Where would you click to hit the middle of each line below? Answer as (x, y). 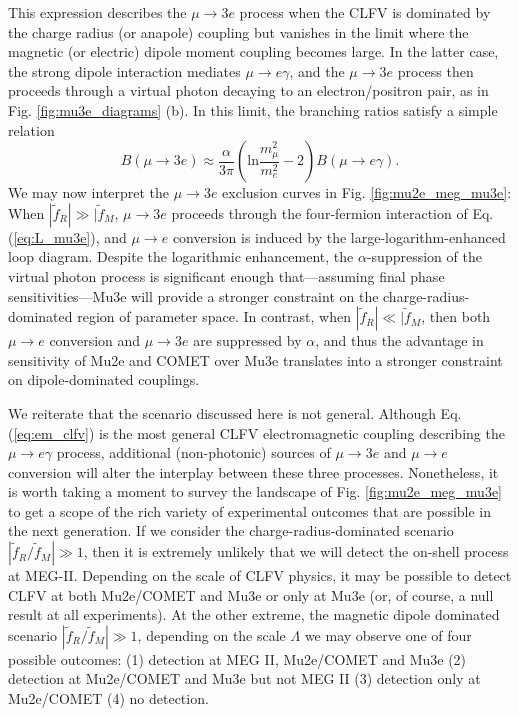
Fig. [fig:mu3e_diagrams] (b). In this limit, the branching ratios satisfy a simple (253, 109)
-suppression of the (424, 256)
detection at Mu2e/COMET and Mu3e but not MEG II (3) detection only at (244, 678)
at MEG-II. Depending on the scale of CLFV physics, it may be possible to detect (260, 575)
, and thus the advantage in (399, 340)
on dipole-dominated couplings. (104, 379)
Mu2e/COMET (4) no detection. (108, 698)
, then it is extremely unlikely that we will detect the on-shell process (296, 551)
